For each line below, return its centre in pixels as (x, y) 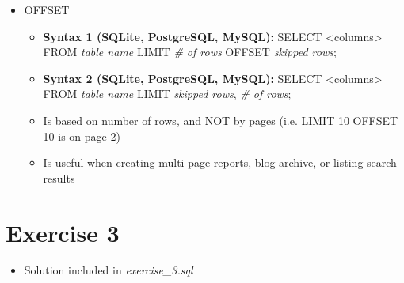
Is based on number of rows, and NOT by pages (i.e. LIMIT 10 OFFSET (221, 120)
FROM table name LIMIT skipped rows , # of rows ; (167, 94)
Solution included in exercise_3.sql (109, 270)
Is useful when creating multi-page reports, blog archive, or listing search (220, 162)
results (59, 177)
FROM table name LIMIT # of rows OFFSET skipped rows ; (190, 52)
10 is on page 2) (82, 136)
